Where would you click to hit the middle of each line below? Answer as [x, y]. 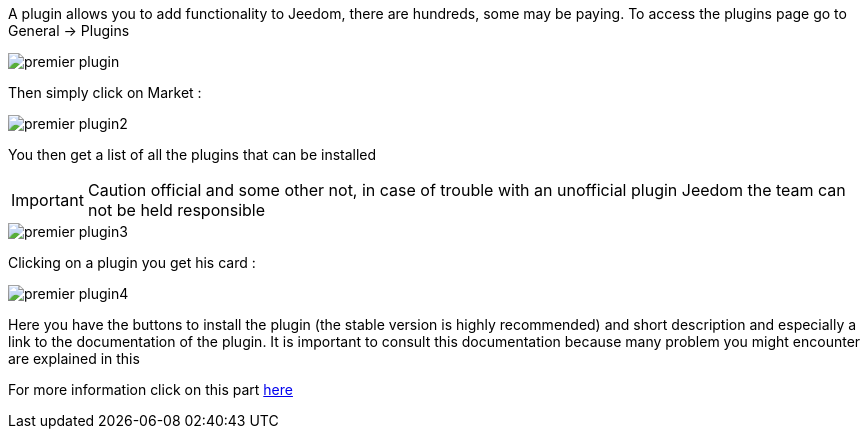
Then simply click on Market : [105, 92]
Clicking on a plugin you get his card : [132, 262]
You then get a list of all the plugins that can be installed [192, 154]
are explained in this [74, 358]
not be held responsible [176, 210]
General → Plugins [69, 30]
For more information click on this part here [150, 389]
